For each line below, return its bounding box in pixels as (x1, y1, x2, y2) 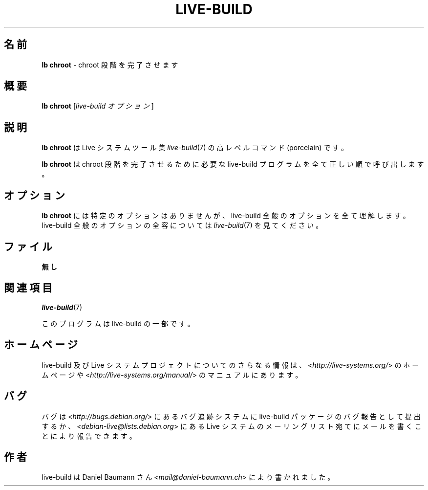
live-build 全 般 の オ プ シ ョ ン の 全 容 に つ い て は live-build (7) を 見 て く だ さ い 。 (42, 221, 323, 230)
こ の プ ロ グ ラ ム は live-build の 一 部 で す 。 (42, 319, 194, 328)
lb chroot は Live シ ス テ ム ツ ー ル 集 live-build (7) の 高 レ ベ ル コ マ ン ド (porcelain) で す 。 (42, 143, 348, 152)
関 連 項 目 (4, 282, 52, 294)
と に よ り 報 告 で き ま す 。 (42, 431, 136, 440)
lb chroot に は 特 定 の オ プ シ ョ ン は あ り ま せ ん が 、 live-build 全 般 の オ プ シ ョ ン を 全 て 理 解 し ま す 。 (42, 211, 410, 220)
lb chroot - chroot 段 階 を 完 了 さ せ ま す (42, 60, 178, 69)
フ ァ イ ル (4, 240, 52, 253)
